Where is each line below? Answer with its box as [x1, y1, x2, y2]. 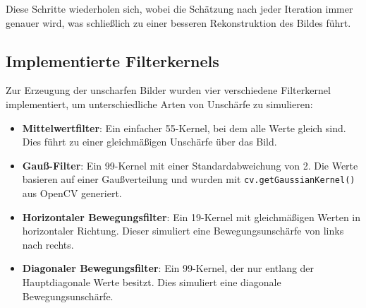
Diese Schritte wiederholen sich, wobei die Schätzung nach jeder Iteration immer [6, 1, 353, 16]
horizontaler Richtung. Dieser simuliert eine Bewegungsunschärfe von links [22, 223, 344, 238]
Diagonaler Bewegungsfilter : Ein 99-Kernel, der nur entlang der [22, 261, 315, 276]
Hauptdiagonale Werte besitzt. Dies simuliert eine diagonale [22, 274, 281, 289]
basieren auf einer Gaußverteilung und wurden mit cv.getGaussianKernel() [22, 172, 355, 186]
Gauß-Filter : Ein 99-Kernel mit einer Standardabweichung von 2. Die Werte [22, 158, 358, 172]
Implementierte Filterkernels [6, 49, 219, 71]
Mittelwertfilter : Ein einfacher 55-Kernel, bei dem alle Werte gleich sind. [22, 120, 346, 135]
